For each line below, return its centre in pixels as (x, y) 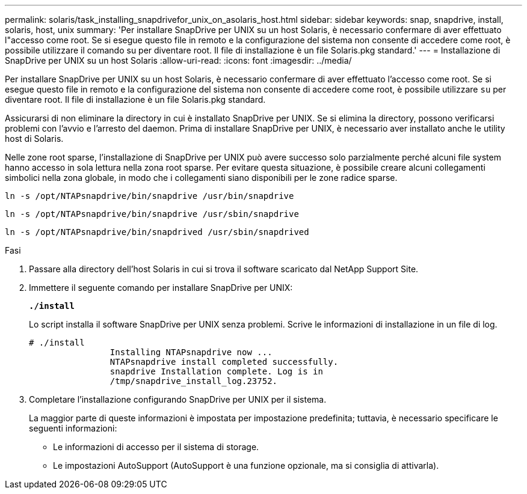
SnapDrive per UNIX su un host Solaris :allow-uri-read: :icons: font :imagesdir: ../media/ (178, 60)
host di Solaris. (34, 139)
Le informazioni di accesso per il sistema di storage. (156, 447)
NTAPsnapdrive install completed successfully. (224, 362)
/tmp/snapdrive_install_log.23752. (194, 381)
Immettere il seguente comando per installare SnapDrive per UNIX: (161, 288)
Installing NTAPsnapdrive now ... (191, 352)
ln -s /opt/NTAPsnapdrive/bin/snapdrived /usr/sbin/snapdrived (157, 232)
